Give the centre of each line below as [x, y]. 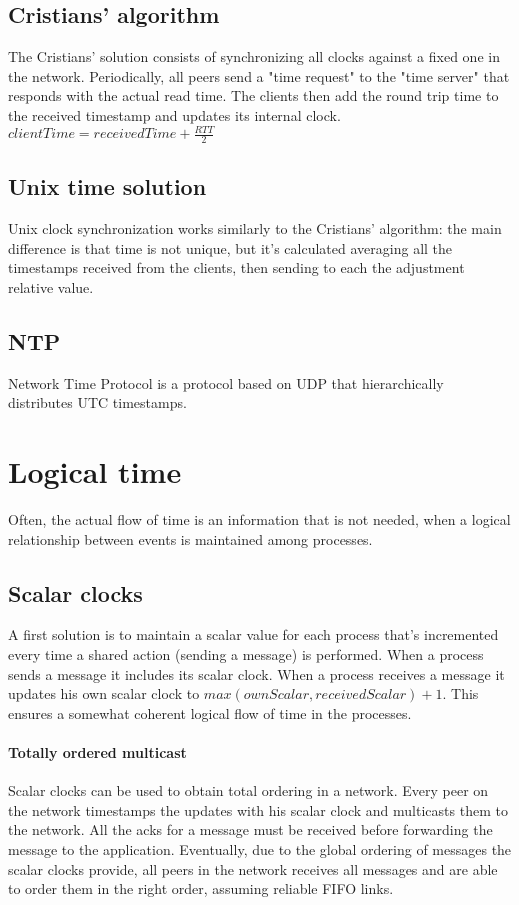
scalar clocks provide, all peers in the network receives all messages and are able [253, 868]
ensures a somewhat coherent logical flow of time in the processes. [210, 712]
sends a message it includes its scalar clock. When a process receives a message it [256, 673]
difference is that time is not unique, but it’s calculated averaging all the [230, 247]
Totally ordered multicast [97, 751]
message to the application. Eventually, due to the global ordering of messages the [260, 848]
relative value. [51, 286]
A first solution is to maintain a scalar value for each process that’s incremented [253, 634]
